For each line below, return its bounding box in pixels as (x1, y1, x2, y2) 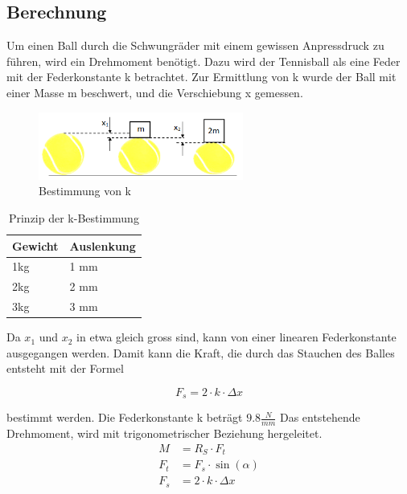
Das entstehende (279, 409, 360, 426)
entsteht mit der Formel (6, 360, 124, 377)
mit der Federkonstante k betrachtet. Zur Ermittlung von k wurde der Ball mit (6, 68, 397, 85)
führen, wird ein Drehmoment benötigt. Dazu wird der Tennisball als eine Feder (6, 52, 401, 69)
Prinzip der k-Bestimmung (8, 209, 139, 226)
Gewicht (12, 237, 59, 254)
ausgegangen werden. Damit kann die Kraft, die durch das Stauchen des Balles (6, 344, 395, 361)
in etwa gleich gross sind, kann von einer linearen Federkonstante (76, 329, 397, 345)
